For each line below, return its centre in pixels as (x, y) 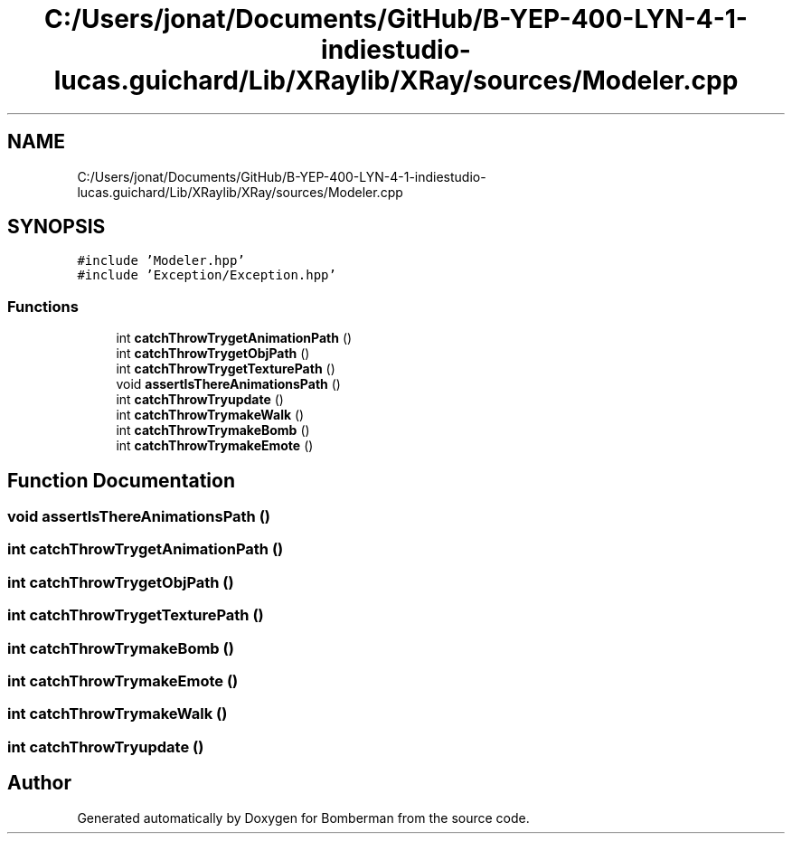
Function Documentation (121, 480)
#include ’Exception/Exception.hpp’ (207, 275)
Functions (43, 306)
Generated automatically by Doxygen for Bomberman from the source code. (303, 817)
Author (39, 783)
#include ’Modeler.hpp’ (161, 261)
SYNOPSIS (57, 227)
